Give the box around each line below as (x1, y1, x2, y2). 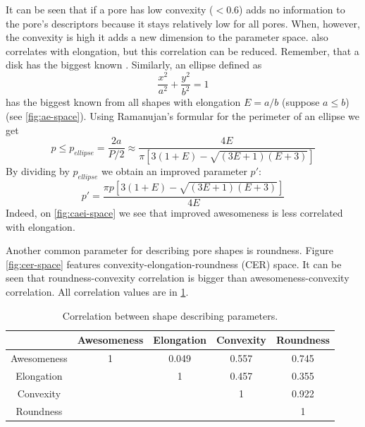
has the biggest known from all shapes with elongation (6, 95, 241, 109)
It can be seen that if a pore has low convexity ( (6, 2, 214, 16)
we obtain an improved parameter (101, 164, 247, 179)
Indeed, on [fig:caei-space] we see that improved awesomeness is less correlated (6, 205, 343, 219)
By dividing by (6, 164, 70, 179)
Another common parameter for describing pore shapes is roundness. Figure (6, 243, 333, 258)
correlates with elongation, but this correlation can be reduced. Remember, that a (6, 43, 359, 58)
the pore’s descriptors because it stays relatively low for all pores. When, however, (6, 16, 360, 30)
